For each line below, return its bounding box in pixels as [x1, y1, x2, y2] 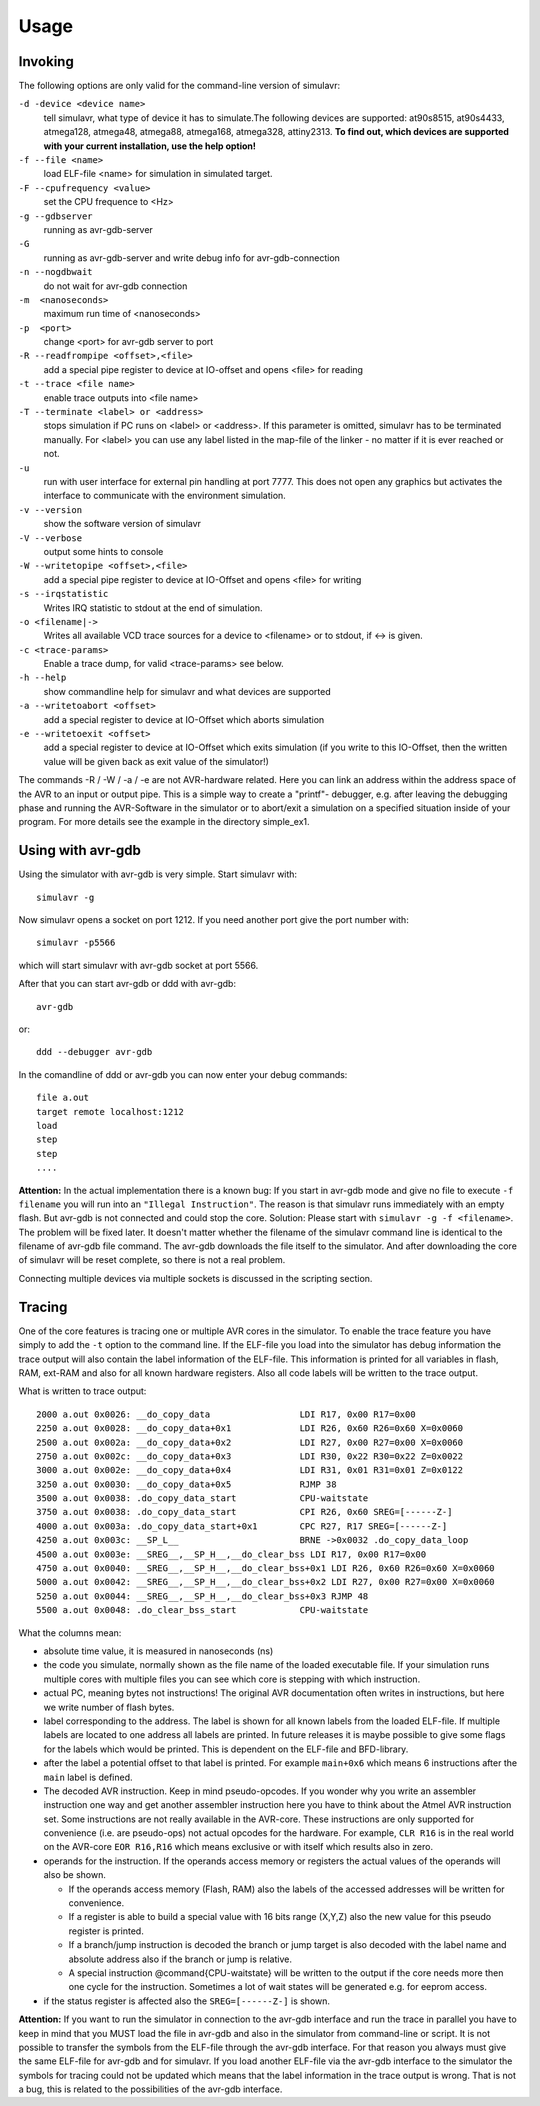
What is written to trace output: [18, 1385, 147, 1397]
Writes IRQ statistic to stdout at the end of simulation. [43, 601, 264, 614]
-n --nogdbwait [18, 266, 94, 278]
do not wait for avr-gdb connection [43, 280, 188, 292]
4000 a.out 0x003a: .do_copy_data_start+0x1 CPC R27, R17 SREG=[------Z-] [36, 1520, 448, 1532]
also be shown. [43, 1869, 107, 1881]
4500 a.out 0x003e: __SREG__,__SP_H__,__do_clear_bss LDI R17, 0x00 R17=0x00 [36, 1548, 427, 1560]
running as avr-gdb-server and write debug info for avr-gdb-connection [43, 251, 340, 264]
